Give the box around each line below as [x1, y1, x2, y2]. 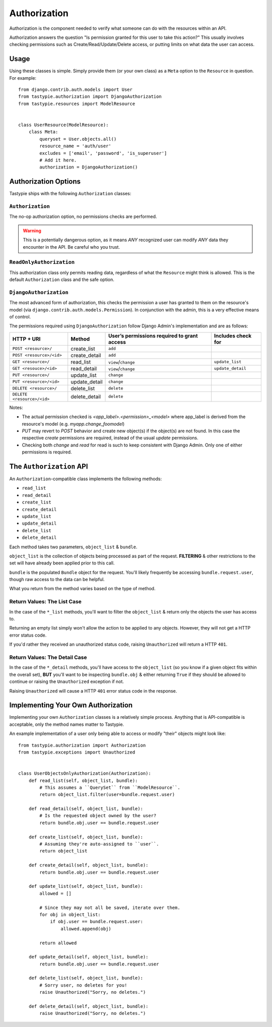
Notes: [9, 404, 23, 411]
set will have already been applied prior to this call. [9, 560, 115, 566]
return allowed [39, 940, 77, 946]
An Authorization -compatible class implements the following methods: [9, 476, 162, 482]
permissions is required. [22, 449, 73, 455]
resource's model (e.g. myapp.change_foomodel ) [22, 421, 125, 427]
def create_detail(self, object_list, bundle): [28, 863, 149, 868]
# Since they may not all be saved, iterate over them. [39, 904, 181, 910]
